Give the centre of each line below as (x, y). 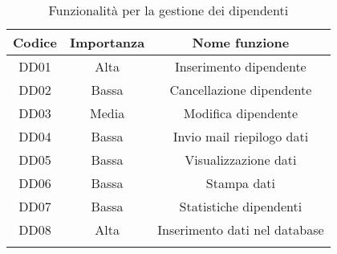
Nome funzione (241, 42)
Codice (35, 42)
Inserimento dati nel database (241, 229)
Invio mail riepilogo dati (241, 136)
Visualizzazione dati (241, 160)
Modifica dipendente (241, 113)
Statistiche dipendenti (241, 206)
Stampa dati (241, 183)
